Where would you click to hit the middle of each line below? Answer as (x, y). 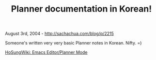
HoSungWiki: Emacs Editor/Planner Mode (46, 52)
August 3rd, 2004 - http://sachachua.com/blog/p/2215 (59, 34)
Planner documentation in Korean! (81, 9)
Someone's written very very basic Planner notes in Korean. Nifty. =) (73, 43)
